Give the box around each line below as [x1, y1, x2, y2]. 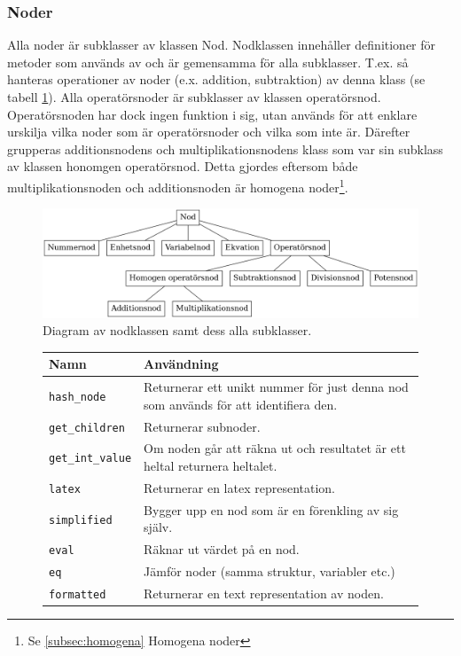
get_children [49, 421, 125, 434]
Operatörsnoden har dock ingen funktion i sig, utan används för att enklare [7, 105, 418, 123]
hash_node [49, 390, 106, 403]
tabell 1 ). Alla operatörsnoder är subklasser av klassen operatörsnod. [7, 88, 381, 105]
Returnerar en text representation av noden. [144, 584, 384, 603]
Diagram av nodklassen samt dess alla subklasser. [43, 321, 312, 340]
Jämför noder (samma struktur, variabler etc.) [144, 562, 395, 581]
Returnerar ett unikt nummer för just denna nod [144, 378, 409, 396]
